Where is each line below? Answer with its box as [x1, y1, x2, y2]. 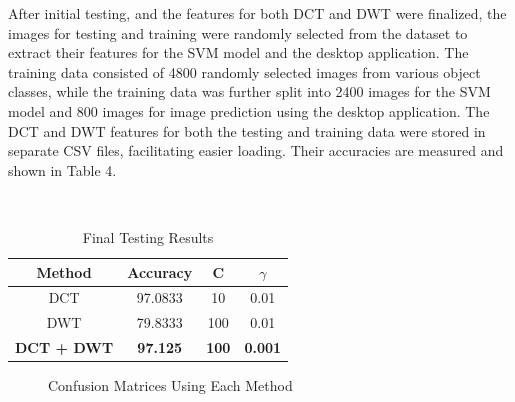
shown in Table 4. [8, 159, 117, 180]
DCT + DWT [15, 337, 114, 358]
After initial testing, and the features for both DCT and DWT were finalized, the [8, 3, 507, 23]
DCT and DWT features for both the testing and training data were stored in [8, 120, 486, 141]
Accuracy [127, 261, 193, 282]
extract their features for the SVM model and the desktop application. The [8, 42, 469, 63]
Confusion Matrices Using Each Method [48, 375, 293, 396]
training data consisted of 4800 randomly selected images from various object [8, 61, 481, 82]
